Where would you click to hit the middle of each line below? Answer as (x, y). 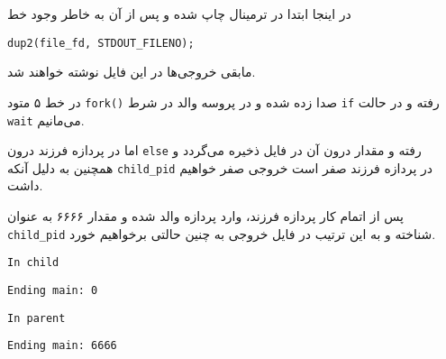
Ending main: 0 (53, 290)
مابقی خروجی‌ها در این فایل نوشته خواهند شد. (132, 72)
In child (33, 263)
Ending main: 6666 (62, 346)
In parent (36, 318)
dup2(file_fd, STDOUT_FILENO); (101, 43)
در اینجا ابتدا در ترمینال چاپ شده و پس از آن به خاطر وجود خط (179, 14)
